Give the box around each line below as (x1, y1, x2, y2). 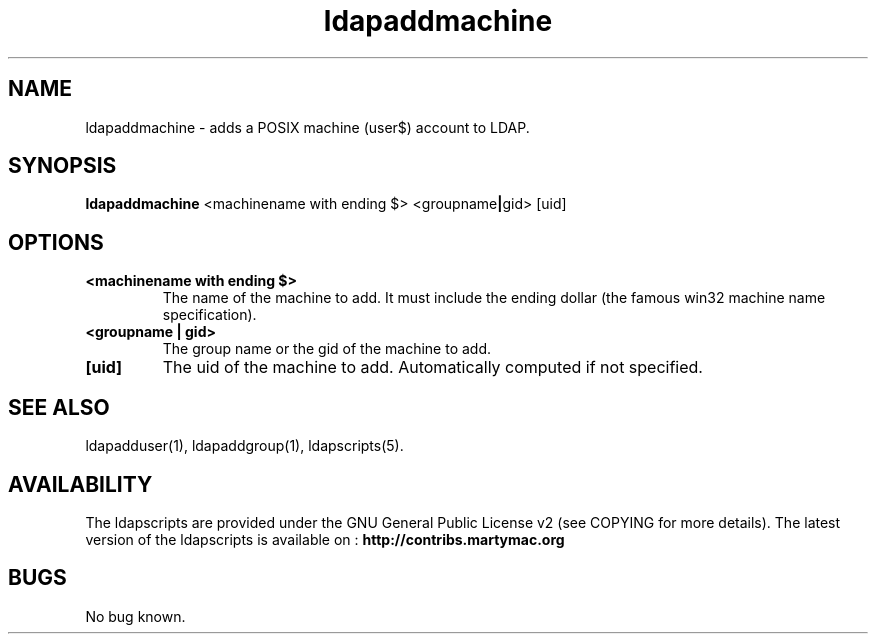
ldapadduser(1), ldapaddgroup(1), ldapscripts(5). (85, 437, 404, 455)
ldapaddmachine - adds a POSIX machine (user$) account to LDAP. (85, 118, 530, 136)
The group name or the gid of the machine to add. (162, 340, 492, 358)
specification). (162, 306, 257, 324)
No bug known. (85, 607, 186, 625)
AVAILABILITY (8, 471, 153, 497)
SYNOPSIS (8, 153, 117, 179)
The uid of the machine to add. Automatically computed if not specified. (162, 357, 703, 378)
